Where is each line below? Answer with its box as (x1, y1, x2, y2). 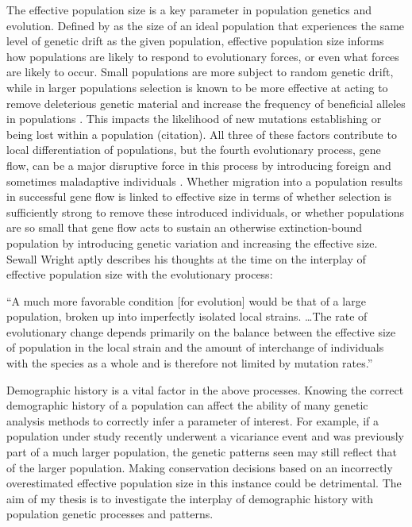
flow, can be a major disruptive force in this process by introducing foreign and (6, 156, 391, 173)
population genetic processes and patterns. (6, 506, 214, 522)
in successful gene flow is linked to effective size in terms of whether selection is (6, 188, 392, 205)
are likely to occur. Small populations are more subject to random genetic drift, (6, 63, 394, 80)
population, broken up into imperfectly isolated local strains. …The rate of (6, 308, 368, 325)
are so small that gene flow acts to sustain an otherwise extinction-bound (6, 219, 363, 236)
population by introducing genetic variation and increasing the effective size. (6, 234, 378, 251)
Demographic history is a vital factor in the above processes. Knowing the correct (6, 381, 404, 398)
